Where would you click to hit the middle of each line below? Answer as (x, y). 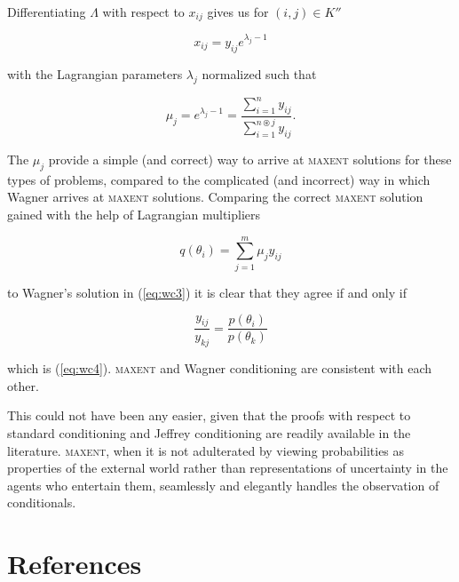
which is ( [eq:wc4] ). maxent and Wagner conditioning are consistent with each (220, 368)
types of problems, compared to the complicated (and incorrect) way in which (219, 179)
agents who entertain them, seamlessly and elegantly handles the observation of (223, 485)
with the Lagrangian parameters (95, 73)
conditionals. (42, 502)
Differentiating (47, 12)
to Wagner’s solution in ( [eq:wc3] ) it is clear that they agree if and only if (207, 292)
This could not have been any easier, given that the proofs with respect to (209, 415)
